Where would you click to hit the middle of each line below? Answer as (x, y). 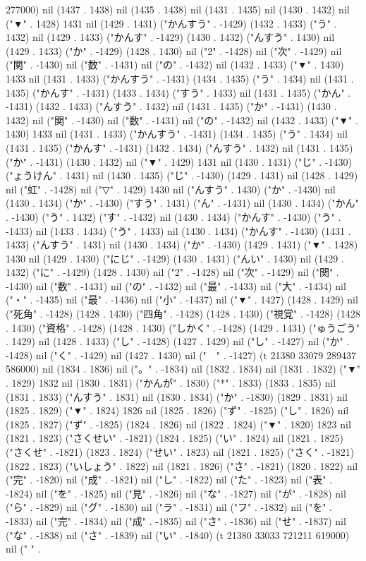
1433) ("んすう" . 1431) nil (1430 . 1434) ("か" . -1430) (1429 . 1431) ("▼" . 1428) (182, 245)
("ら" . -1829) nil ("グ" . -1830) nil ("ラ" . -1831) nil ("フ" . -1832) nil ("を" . (169, 507)
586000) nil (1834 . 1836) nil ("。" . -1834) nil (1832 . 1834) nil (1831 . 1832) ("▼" (183, 369)
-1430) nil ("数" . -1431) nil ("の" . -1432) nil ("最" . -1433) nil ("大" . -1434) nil (176, 285)
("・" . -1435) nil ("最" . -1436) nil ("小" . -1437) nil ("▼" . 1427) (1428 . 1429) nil (182, 300)
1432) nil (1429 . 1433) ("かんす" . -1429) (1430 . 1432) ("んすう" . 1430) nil (170, 37)
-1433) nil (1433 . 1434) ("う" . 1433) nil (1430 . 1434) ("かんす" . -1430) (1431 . (178, 230)
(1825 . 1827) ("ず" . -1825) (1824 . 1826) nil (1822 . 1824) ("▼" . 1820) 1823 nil (178, 424)
